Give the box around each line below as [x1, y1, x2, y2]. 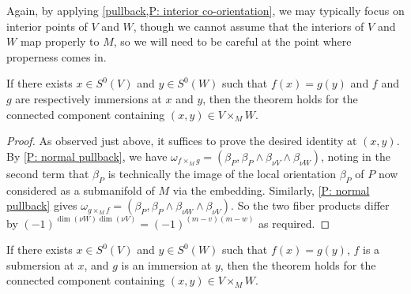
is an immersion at [121, 256, 212, 273]
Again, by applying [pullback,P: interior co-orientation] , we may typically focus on [6, 2, 405, 18]
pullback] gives [6, 197, 77, 214]
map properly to [20, 33, 100, 50]
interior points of [6, 17, 88, 34]
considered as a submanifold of [6, 181, 155, 198]
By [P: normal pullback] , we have [6, 147, 168, 164]
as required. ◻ [258, 214, 330, 231]
